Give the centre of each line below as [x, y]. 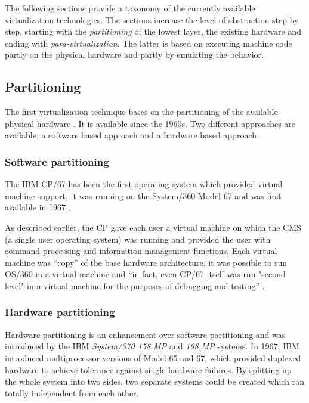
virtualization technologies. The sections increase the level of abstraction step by [152, 19]
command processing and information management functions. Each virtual [141, 251]
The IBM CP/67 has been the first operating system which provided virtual [144, 184]
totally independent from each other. [72, 393]
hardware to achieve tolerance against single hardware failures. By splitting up [148, 369]
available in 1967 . [38, 207]
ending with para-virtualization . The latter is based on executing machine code [149, 43]
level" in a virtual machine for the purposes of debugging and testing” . [135, 285]
